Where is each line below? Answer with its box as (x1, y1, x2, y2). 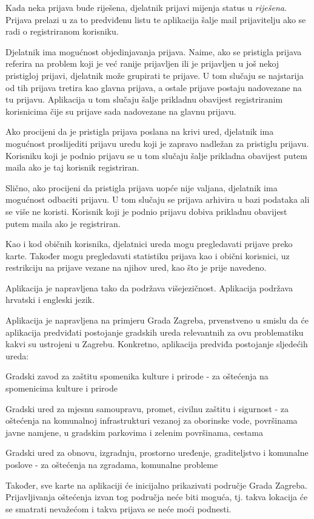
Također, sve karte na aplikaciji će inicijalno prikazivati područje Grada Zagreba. (5, 478, 307, 491)
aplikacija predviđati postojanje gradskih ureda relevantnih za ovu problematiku (5, 325, 304, 338)
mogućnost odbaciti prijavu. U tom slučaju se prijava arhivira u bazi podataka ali (5, 193, 310, 206)
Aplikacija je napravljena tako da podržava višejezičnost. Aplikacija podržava (5, 281, 293, 294)
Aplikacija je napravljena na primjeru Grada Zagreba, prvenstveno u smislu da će (5, 314, 309, 327)
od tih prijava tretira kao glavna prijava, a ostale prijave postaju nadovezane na (5, 81, 302, 93)
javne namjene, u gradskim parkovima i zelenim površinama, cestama (5, 426, 263, 438)
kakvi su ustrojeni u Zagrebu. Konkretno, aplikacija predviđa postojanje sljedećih (5, 338, 308, 350)
